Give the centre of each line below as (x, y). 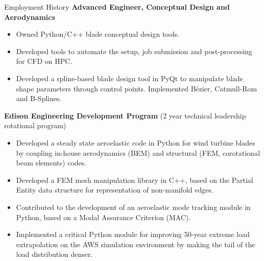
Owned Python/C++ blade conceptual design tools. (98, 34)
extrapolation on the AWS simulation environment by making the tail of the (136, 244)
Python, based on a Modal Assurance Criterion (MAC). (103, 217)
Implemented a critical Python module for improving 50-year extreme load (133, 234)
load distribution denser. (54, 254)
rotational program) (35, 125)
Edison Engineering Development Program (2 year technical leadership (125, 115)
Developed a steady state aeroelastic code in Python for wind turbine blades (136, 142)
